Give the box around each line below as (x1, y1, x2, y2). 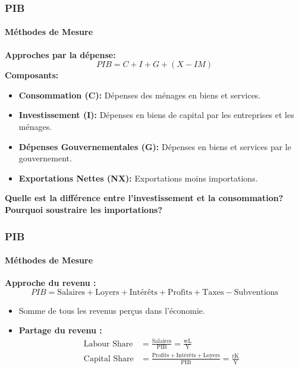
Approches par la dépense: (5, 48, 116, 61)
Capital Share (83, 354, 134, 363)
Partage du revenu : (18, 324, 102, 336)
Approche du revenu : (5, 276, 96, 289)
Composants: (5, 69, 59, 81)
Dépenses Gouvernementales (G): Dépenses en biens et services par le (18, 140, 291, 152)
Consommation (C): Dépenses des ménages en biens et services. (18, 88, 261, 101)
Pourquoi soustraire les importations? (5, 203, 163, 215)
